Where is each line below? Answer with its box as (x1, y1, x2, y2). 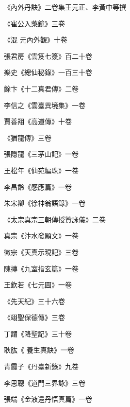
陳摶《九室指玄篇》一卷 (4, 263, 79, 273)
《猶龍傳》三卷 (4, 132, 51, 142)
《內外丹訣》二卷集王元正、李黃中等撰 (4, 2, 126, 12)
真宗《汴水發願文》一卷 (4, 230, 79, 241)
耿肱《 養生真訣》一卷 (4, 345, 74, 355)
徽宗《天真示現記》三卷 (4, 247, 79, 257)
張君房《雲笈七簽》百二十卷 (4, 51, 92, 61)
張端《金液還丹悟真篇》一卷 (4, 394, 92, 404)
